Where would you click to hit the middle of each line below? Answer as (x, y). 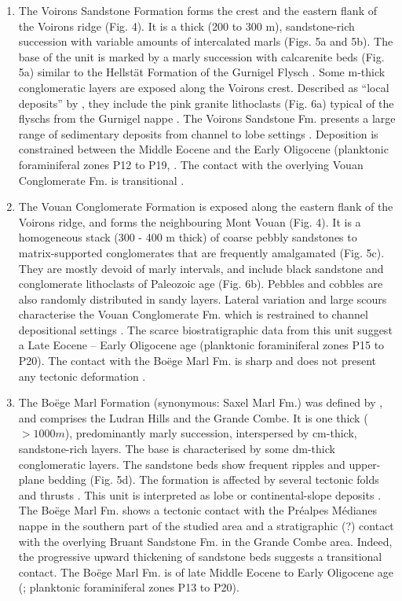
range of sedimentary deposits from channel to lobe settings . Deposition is (198, 133)
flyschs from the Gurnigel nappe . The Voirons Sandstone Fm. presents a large (207, 118)
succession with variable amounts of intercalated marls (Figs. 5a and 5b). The (206, 41)
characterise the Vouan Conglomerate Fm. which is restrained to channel (193, 314)
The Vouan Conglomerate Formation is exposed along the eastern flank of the (206, 206)
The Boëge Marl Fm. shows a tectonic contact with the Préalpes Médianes (198, 510)
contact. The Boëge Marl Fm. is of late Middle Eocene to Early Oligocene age (206, 572)
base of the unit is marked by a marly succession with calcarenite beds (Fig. (201, 56)
